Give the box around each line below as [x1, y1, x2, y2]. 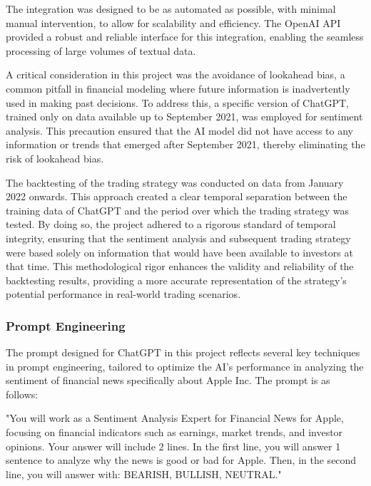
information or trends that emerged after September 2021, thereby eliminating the [6, 137, 365, 152]
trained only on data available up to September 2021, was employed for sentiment [6, 109, 363, 124]
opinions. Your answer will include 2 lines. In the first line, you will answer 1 [6, 438, 341, 453]
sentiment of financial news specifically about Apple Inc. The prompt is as [6, 373, 330, 388]
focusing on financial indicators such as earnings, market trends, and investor [6, 425, 343, 440]
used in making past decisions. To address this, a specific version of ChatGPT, [6, 95, 349, 110]
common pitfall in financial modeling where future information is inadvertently [6, 81, 350, 95]
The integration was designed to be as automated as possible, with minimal [6, 1, 336, 16]
